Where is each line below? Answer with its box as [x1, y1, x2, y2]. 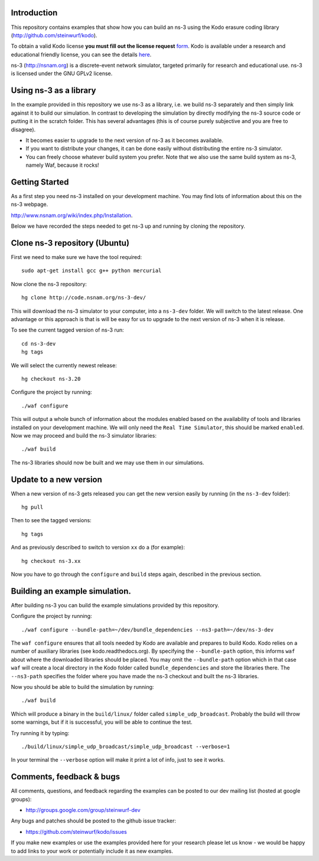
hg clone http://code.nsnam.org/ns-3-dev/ [21, 294, 147, 301]
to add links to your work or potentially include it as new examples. [11, 847, 174, 854]
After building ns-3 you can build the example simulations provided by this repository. [11, 601, 220, 608]
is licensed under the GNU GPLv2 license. [11, 70, 113, 77]
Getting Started [11, 177, 69, 187]
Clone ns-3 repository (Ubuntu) [11, 238, 130, 248]
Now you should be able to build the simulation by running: [11, 684, 154, 691]
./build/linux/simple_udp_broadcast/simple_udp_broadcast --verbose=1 [21, 743, 230, 750]
